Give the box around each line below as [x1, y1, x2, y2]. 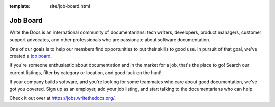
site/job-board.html [49, 3, 90, 9]
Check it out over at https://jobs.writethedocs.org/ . [9, 95, 116, 101]
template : [9, 3, 31, 9]
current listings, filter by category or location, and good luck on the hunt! [9, 69, 162, 76]
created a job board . [9, 53, 52, 59]
